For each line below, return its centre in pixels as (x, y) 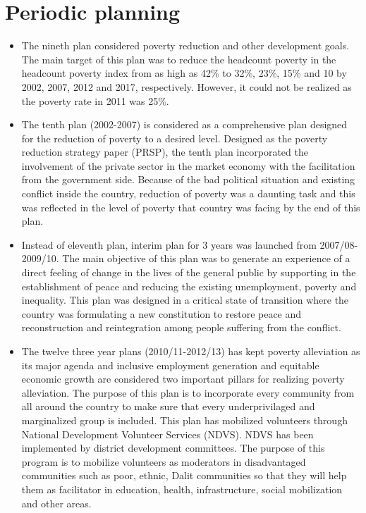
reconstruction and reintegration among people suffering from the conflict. (181, 327)
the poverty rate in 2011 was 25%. (95, 100)
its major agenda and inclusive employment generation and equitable (170, 365)
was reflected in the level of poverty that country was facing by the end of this (191, 207)
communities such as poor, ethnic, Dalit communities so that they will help (184, 475)
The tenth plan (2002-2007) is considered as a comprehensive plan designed (184, 124)
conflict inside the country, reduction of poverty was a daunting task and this (188, 193)
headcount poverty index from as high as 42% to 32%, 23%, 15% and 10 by (184, 73)
